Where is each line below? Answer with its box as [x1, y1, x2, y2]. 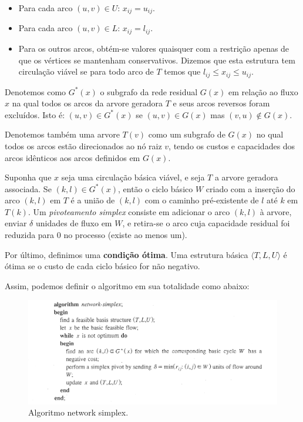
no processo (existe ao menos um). [63, 229, 187, 241]
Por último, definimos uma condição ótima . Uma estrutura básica [5, 248, 248, 260]
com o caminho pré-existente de [144, 194, 259, 206]
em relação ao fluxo [228, 85, 298, 98]
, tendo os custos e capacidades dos [169, 139, 295, 152]
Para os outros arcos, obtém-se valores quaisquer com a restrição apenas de [18, 42, 289, 54]
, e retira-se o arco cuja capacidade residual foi [122, 217, 290, 229]
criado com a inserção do [206, 182, 295, 195]
